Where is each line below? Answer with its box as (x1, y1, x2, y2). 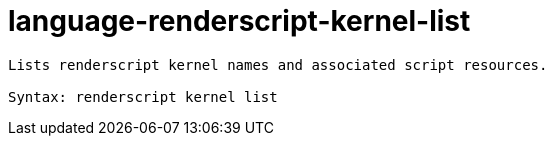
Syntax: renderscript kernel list (8, 88, 278, 105)
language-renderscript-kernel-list (8, 4, 471, 38)
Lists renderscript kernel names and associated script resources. (8, 56, 548, 73)
